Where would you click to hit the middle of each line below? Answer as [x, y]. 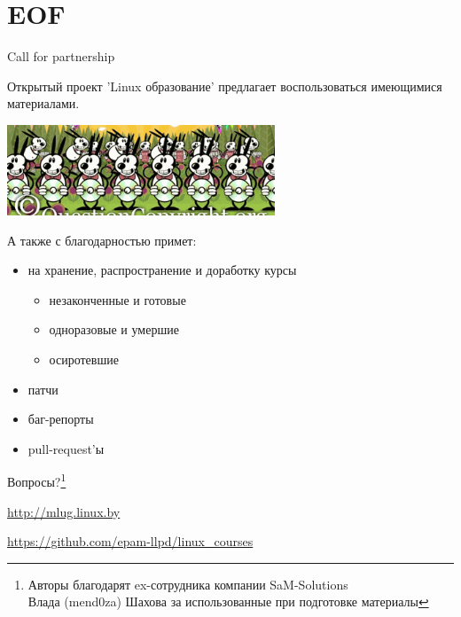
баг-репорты [61, 419]
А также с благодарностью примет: [102, 240]
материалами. [43, 103]
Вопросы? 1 [37, 480]
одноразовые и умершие [114, 329]
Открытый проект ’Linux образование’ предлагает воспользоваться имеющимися [225, 86]
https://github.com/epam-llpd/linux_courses [130, 541]
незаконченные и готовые [117, 299]
